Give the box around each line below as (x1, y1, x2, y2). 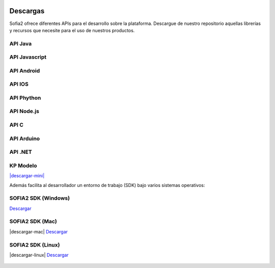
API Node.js (9, 108, 39, 115)
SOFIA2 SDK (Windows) (9, 195, 70, 202)
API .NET (9, 148, 33, 155)
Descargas (9, 7, 45, 15)
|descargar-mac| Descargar (9, 228, 68, 234)
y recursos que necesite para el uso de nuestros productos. (9, 27, 135, 33)
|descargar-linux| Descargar (9, 252, 69, 258)
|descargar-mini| (9, 173, 45, 179)
